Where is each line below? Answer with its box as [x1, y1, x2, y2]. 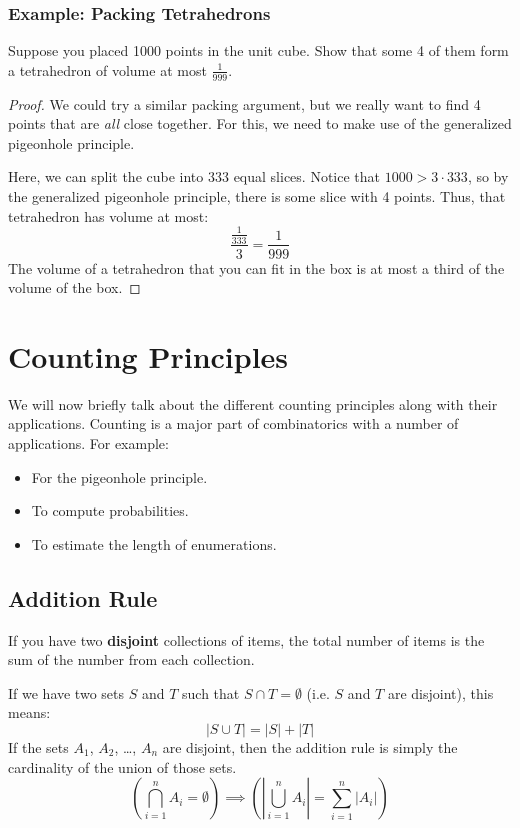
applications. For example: [8, 433, 169, 454]
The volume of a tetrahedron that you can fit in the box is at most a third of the [8, 257, 505, 278]
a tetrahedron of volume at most [8, 59, 207, 80]
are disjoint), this [387, 682, 494, 703]
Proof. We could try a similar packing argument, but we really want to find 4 [8, 93, 481, 114]
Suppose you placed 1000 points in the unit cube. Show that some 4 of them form [8, 40, 509, 61]
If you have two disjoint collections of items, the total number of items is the [8, 629, 485, 650]
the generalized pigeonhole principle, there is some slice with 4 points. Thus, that [8, 186, 506, 207]
